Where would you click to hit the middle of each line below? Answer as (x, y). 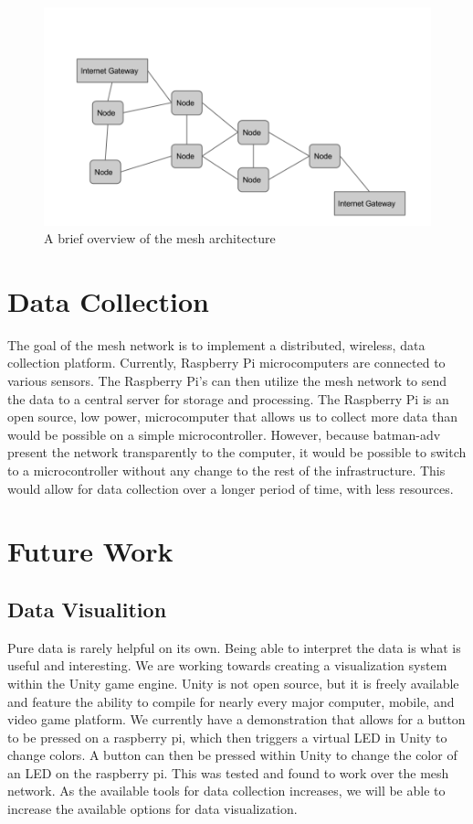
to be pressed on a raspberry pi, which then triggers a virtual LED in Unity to (227, 737)
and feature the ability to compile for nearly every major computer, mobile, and (231, 701)
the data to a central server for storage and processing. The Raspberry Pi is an (228, 398)
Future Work (90, 551)
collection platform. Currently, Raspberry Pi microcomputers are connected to (226, 363)
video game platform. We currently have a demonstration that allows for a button (236, 719)
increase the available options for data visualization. (152, 809)
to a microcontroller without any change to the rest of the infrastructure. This (226, 470)
